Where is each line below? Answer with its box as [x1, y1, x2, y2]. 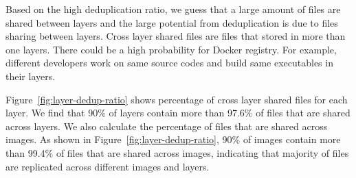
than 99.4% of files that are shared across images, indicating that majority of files [5, 145, 349, 160]
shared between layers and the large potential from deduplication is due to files [5, 15, 338, 29]
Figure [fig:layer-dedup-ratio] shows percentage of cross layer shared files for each [5, 92, 348, 106]
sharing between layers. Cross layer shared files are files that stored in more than [5, 29, 346, 43]
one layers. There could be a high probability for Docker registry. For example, [5, 42, 337, 56]
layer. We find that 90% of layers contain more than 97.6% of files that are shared [5, 105, 351, 120]
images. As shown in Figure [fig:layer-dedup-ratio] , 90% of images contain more [5, 132, 341, 147]
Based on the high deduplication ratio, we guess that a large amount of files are [5, 2, 341, 16]
